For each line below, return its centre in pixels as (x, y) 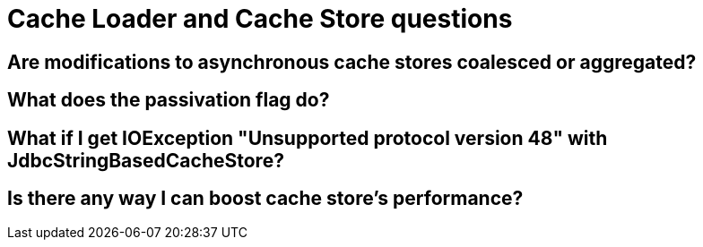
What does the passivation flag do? (169, 100)
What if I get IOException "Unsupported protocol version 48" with (308, 138)
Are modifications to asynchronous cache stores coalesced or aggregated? (352, 62)
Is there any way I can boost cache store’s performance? (265, 199)
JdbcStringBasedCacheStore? (146, 160)
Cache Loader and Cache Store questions (260, 19)
